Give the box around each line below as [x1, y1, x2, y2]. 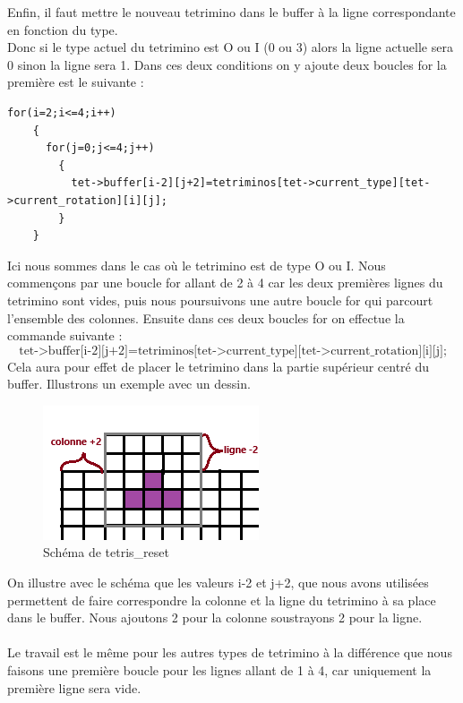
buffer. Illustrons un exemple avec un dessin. [7, 374, 251, 393]
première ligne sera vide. [7, 678, 141, 697]
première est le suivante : [7, 73, 144, 91]
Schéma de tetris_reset [43, 543, 169, 562]
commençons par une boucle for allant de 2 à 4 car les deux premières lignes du [7, 273, 443, 292]
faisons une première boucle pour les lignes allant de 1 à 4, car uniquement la [7, 661, 432, 680]
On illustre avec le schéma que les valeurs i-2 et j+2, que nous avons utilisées [7, 573, 429, 592]
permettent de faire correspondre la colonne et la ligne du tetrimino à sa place [7, 590, 436, 609]
